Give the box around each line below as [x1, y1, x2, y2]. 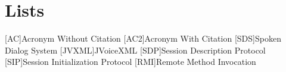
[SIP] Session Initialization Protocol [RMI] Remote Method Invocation [5, 55, 256, 68]
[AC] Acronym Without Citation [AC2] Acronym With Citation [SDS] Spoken [5, 32, 281, 45]
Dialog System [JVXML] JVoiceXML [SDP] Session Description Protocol [5, 43, 266, 56]
